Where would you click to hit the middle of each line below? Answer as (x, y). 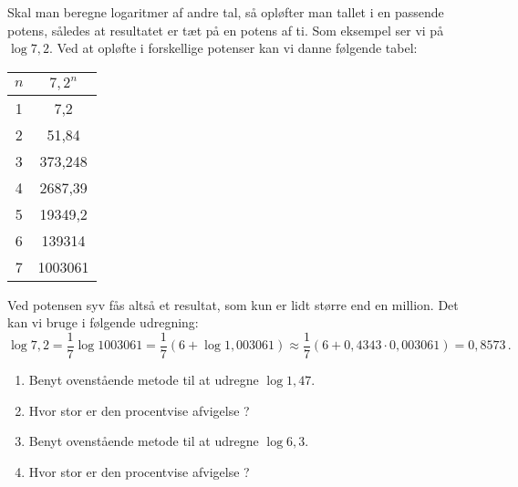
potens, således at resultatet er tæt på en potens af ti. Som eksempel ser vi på (226, 30)
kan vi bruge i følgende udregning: (103, 322)
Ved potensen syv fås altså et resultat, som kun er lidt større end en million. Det (233, 304)
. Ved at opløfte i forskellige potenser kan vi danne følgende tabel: (233, 48)
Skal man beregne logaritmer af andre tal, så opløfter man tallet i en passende (226, 12)
